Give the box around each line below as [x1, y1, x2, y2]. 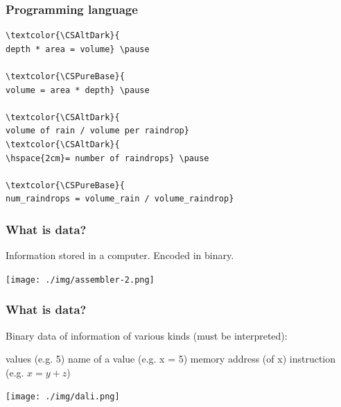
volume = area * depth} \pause [6, 85, 150, 95]
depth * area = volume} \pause [6, 44, 150, 54]
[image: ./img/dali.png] [6, 392, 120, 402]
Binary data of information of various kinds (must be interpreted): [6, 328, 288, 342]
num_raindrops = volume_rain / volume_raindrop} [6, 194, 234, 204]
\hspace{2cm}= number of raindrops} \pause [6, 153, 209, 163]
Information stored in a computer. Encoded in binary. [6, 248, 234, 263]
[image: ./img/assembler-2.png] [6, 274, 155, 285]
